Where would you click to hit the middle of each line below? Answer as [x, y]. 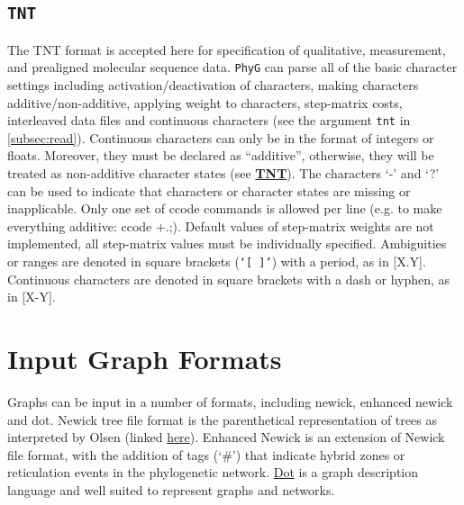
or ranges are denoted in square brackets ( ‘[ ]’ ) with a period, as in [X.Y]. [217, 262]
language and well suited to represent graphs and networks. [171, 489]
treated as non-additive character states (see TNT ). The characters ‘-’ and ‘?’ [223, 173]
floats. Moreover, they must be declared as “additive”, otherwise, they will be [221, 155]
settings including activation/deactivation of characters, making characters [213, 85]
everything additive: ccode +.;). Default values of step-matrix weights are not [221, 225]
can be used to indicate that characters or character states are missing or [209, 190]
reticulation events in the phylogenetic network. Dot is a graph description [213, 472]
